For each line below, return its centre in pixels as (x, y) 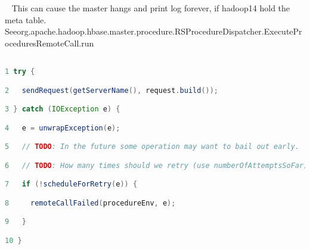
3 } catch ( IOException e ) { (63, 109)
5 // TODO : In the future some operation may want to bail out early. (152, 147)
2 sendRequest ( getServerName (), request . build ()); (112, 90)
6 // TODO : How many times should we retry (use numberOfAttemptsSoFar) (156, 165)
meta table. (26, 19)
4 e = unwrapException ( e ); (63, 128)
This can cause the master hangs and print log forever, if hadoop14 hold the (151, 8)
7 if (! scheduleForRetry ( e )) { (71, 184)
